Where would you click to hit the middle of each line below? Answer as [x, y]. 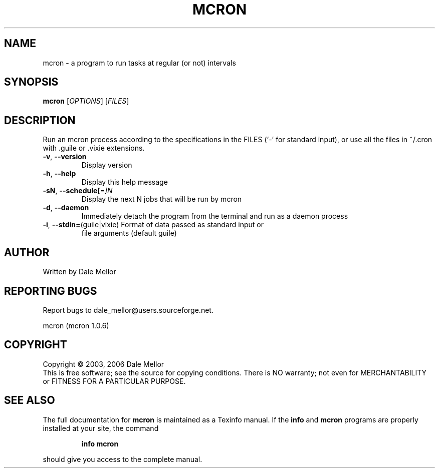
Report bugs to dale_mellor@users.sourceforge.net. [128, 310]
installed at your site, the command [101, 428]
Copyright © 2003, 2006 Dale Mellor [103, 364]
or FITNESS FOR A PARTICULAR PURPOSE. [114, 381]
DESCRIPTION [40, 120]
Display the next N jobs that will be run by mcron [162, 199]
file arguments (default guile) [129, 233]
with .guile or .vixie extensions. [94, 148]
